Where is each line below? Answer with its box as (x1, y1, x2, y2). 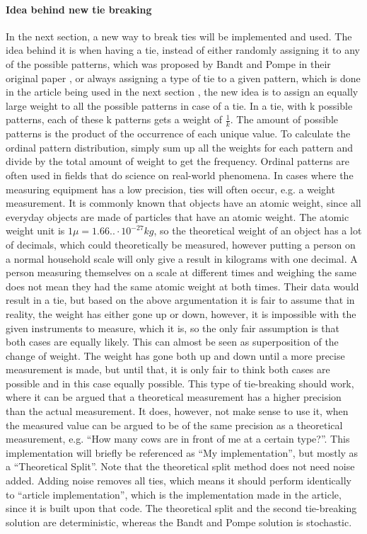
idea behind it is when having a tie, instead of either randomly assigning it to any (6, 42, 360, 57)
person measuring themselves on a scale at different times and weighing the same (6, 265, 357, 280)
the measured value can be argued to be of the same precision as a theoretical (6, 417, 343, 432)
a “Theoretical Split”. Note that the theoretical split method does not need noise (6, 459, 355, 474)
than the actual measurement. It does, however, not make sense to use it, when (6, 404, 349, 419)
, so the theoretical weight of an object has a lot (153, 223, 362, 238)
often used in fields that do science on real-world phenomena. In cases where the (6, 167, 354, 182)
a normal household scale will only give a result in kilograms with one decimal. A (6, 251, 358, 266)
